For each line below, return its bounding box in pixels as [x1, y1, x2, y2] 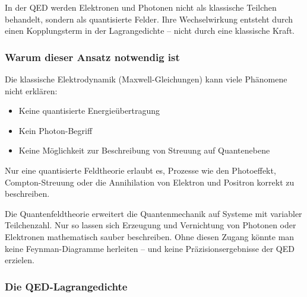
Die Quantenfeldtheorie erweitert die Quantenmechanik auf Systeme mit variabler [5, 207, 302, 219]
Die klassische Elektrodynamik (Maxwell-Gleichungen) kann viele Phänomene [5, 73, 287, 85]
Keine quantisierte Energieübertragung [18, 104, 160, 117]
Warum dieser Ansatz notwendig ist [5, 49, 180, 64]
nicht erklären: [5, 84, 58, 97]
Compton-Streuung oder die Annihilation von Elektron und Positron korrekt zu [5, 175, 295, 188]
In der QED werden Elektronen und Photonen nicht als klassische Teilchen [5, 1, 277, 13]
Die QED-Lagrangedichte [5, 279, 128, 293]
